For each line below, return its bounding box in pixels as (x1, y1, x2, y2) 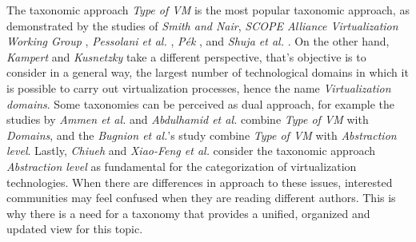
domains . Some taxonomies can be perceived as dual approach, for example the (6, 95, 395, 112)
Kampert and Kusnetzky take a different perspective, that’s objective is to (6, 48, 366, 65)
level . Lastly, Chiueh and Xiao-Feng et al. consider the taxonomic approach (6, 142, 375, 159)
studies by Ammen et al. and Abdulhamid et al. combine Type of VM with (6, 111, 369, 128)
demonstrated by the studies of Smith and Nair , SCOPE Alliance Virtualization (6, 17, 398, 34)
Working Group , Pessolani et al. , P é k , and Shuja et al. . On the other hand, (6, 33, 390, 50)
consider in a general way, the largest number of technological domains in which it (6, 64, 409, 81)
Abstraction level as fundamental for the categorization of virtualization (6, 157, 357, 174)
